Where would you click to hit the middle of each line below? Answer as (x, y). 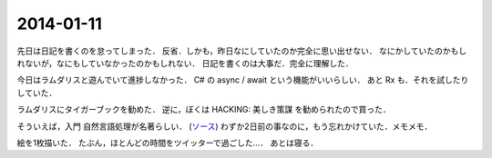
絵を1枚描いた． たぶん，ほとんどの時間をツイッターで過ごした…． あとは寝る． (168, 143)
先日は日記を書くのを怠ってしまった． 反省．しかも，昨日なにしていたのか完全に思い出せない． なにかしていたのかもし (242, 51)
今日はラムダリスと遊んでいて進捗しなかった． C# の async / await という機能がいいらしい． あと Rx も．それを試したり (243, 80)
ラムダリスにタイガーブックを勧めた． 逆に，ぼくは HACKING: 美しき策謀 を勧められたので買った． (204, 110)
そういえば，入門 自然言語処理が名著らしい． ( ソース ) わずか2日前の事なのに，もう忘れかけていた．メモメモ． (225, 126)
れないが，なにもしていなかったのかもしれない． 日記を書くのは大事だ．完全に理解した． (185, 63)
